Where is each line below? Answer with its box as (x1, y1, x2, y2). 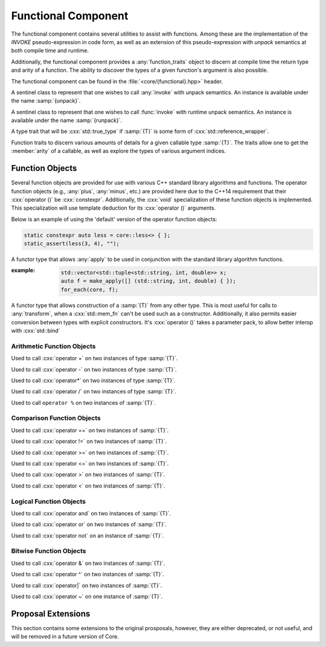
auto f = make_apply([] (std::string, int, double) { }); (60, 278, 237, 285)
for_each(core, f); (60, 286, 119, 293)
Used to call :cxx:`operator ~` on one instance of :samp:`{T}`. (11, 593, 163, 600)
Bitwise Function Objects (11, 547, 87, 555)
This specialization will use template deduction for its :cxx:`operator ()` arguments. (11, 204, 216, 211)
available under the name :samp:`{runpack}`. (11, 117, 123, 124)
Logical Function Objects (11, 497, 86, 506)
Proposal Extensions (11, 608, 91, 619)
